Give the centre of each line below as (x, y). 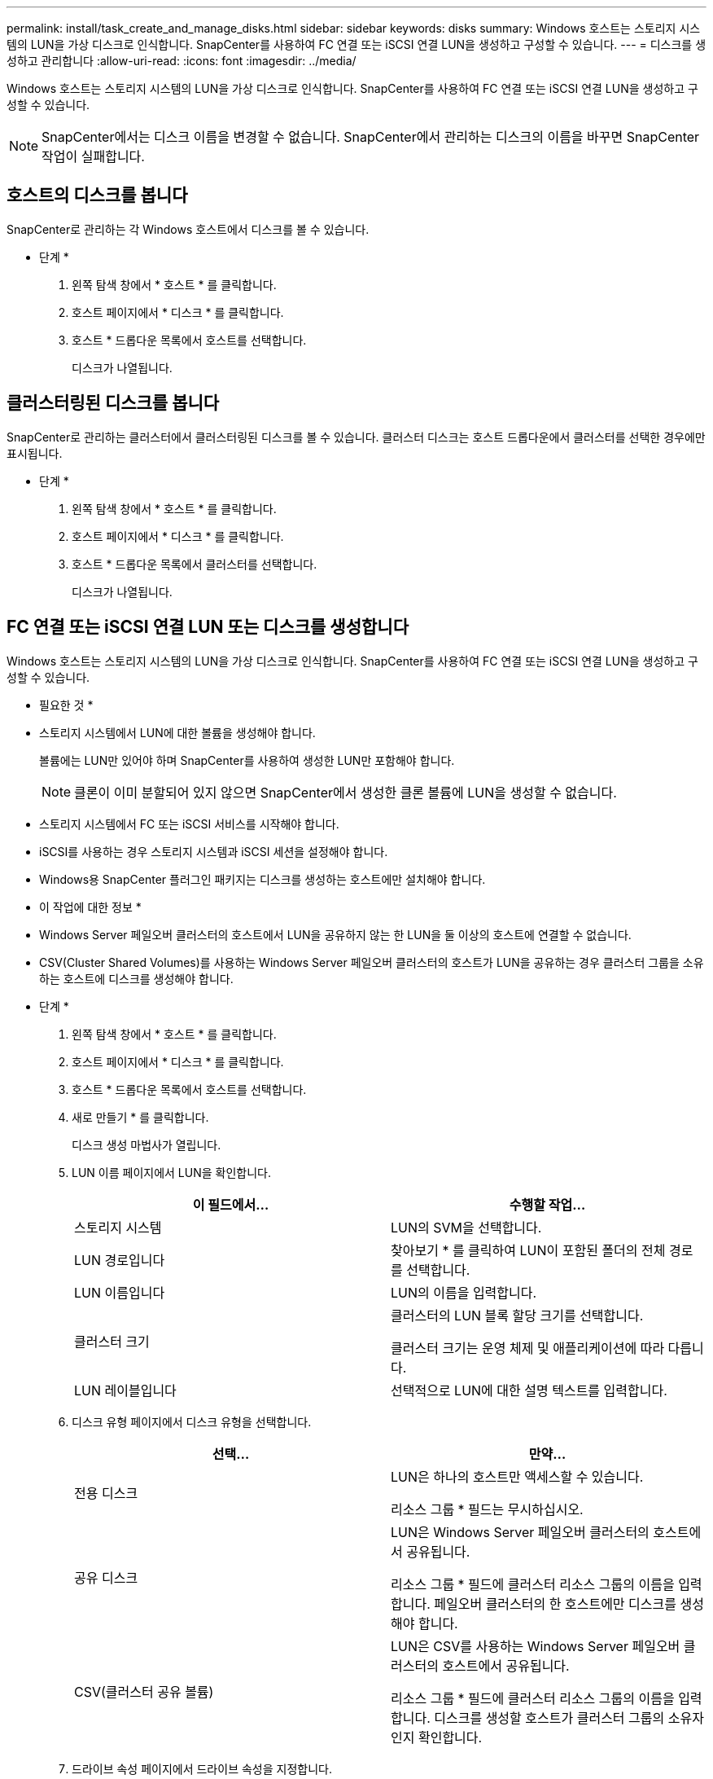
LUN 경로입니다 (120, 1260)
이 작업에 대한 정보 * (90, 907)
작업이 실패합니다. (93, 156)
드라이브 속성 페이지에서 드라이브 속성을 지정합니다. (202, 1768)
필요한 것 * (66, 705)
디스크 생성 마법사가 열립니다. (147, 1144)
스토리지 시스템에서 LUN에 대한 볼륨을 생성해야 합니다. (177, 732)
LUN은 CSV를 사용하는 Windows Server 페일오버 (536, 1646)
